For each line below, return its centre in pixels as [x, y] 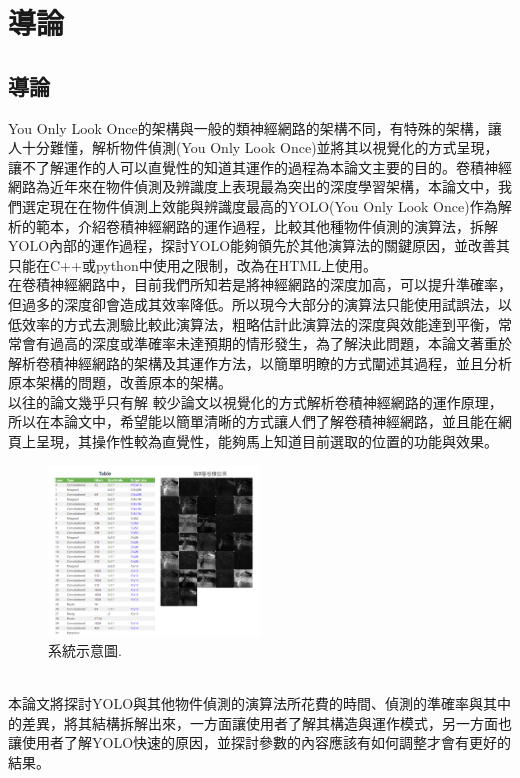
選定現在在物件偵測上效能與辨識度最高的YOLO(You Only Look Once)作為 [259, 205]
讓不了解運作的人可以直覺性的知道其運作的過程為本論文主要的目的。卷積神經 [260, 166]
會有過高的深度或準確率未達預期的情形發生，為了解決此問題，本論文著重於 [266, 343]
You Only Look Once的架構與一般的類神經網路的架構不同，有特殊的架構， [248, 127]
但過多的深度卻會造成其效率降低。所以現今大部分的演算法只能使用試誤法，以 [260, 303]
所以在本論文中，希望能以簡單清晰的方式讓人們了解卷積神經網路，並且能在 [253, 421]
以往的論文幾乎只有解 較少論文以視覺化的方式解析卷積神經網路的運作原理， [255, 401]
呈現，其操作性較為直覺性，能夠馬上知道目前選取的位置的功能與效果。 [266, 441]
